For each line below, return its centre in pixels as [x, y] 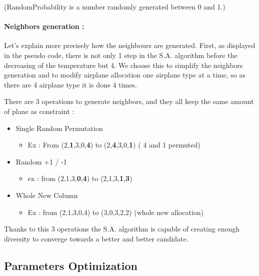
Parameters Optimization [71, 265]
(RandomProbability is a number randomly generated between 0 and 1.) [115, 6]
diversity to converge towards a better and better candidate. [96, 238]
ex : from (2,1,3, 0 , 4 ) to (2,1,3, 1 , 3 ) [80, 178]
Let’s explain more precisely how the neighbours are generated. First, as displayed [130, 45]
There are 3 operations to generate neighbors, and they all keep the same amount [129, 101]
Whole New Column [47, 195]
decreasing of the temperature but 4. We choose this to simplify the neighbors [123, 65]
